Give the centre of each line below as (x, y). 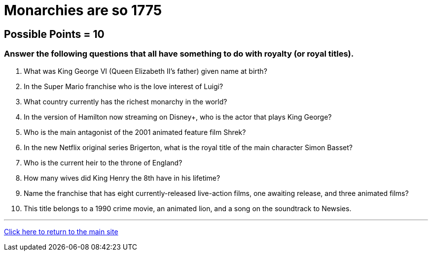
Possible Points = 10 (54, 34)
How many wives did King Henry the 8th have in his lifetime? (122, 178)
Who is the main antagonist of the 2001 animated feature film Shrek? (135, 132)
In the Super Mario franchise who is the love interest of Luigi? (124, 86)
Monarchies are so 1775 (83, 10)
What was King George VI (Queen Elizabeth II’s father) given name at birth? (145, 71)
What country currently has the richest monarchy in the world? (126, 101)
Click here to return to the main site (61, 231)
